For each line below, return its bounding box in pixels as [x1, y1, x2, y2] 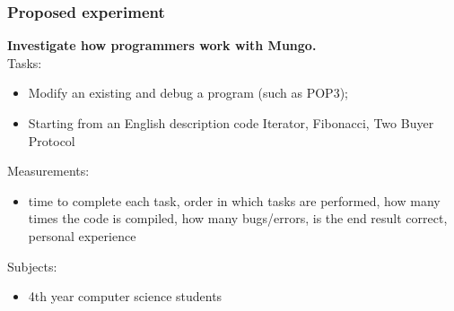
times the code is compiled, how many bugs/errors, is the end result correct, [28, 209, 448, 228]
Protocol [28, 131, 75, 150]
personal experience [28, 226, 136, 245]
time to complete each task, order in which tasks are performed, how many [28, 191, 441, 210]
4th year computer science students [28, 287, 223, 306]
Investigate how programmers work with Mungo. [7, 36, 317, 55]
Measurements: [7, 161, 90, 180]
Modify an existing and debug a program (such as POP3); [28, 83, 348, 102]
